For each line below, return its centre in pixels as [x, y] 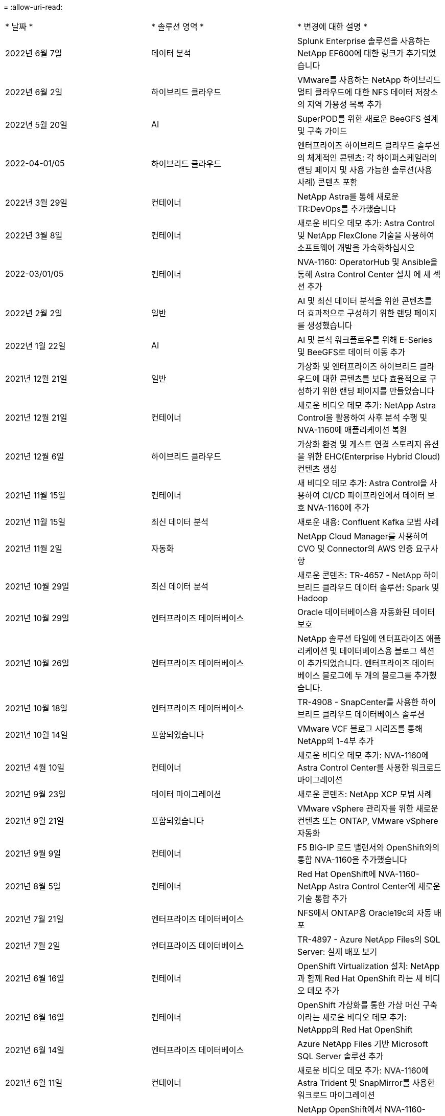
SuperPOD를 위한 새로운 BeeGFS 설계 [368, 119]
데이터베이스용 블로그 [378, 651]
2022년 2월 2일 [34, 313]
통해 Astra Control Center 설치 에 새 [364, 274]
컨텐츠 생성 [317, 469]
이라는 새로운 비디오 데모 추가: [352, 1017]
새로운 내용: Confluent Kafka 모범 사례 [368, 522]
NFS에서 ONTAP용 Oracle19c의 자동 [364, 913]
